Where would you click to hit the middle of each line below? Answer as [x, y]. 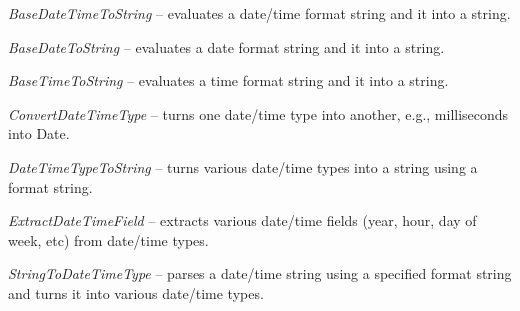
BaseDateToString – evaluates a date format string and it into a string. [226, 46]
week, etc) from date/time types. [108, 239]
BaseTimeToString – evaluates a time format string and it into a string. [228, 80]
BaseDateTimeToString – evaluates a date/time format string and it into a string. [259, 13]
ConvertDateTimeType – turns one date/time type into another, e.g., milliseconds [258, 113]
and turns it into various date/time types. [136, 292]
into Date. [39, 133]
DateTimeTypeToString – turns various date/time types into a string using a [243, 166]
